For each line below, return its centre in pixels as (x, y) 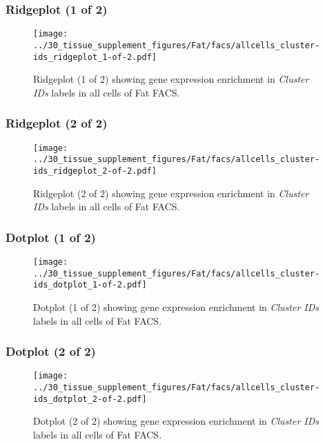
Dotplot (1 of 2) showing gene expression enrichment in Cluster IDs (176, 306)
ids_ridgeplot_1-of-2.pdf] (95, 57)
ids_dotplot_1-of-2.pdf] (90, 285)
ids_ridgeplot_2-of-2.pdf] (95, 171)
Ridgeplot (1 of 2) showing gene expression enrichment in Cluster (171, 79)
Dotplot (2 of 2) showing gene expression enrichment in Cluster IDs (176, 421)
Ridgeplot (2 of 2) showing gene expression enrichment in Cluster (171, 193)
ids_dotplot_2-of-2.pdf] (90, 399)
